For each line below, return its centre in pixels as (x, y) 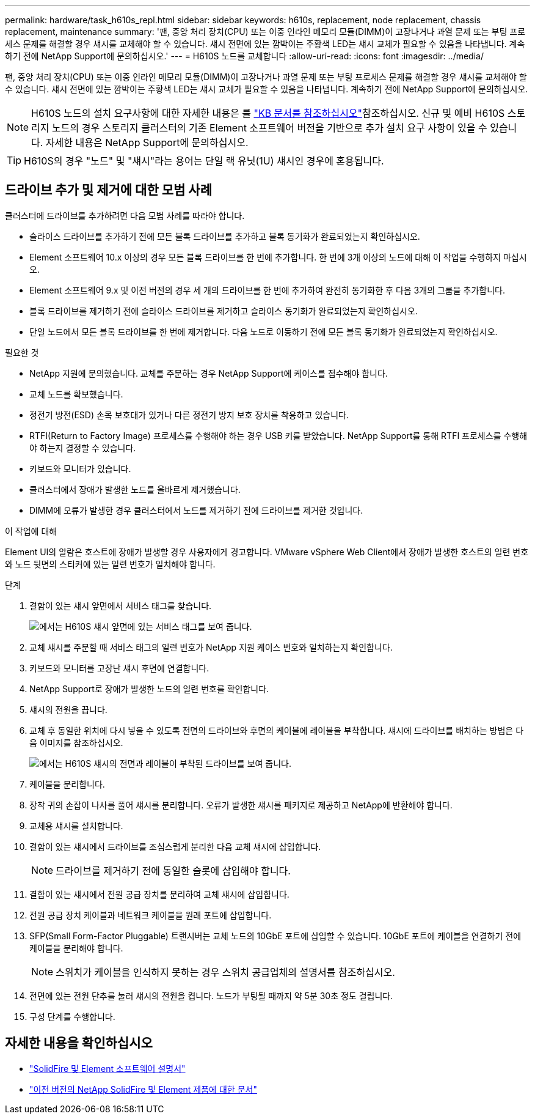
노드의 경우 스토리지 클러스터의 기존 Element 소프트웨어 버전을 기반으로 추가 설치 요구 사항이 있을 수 (270, 128)
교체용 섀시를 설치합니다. (76, 825)
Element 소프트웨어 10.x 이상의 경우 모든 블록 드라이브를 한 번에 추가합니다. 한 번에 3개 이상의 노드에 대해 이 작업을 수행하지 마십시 (278, 257)
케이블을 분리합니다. (67, 784)
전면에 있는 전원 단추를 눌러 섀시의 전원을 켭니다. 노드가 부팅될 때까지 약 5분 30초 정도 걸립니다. (211, 995)
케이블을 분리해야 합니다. (76, 948)
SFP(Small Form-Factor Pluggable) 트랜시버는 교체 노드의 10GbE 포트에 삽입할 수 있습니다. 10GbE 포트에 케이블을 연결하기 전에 (275, 936)
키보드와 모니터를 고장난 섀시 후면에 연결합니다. (119, 668)
